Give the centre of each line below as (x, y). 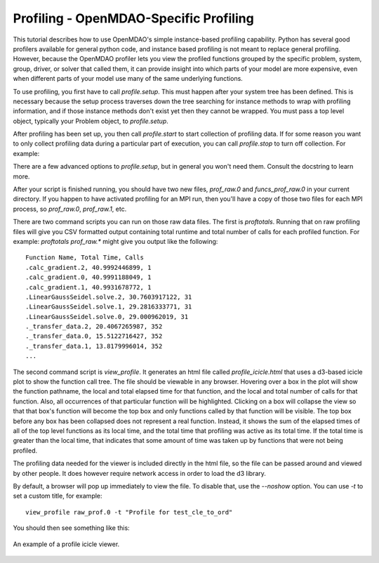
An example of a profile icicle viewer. (66, 544)
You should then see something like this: (71, 528)
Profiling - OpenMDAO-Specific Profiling (133, 18)
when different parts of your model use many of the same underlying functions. (128, 79)
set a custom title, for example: (58, 496)
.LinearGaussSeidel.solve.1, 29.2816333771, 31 (109, 307)
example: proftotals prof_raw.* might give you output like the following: (115, 241)
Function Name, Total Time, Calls (85, 258)
